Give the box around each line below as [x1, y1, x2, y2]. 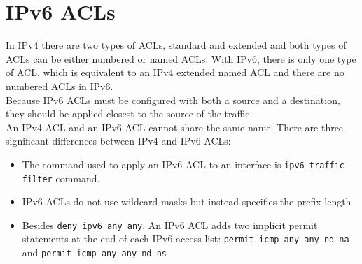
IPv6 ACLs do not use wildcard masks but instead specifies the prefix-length [22, 194, 351, 209]
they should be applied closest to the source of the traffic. [6, 106, 253, 121]
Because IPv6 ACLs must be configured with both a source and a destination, [6, 92, 340, 107]
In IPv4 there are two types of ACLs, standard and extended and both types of [6, 38, 347, 52]
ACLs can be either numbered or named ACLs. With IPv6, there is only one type [6, 51, 356, 66]
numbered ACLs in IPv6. [6, 78, 113, 93]
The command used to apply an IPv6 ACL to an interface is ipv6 [22, 156, 305, 171]
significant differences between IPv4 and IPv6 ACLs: [6, 133, 231, 148]
